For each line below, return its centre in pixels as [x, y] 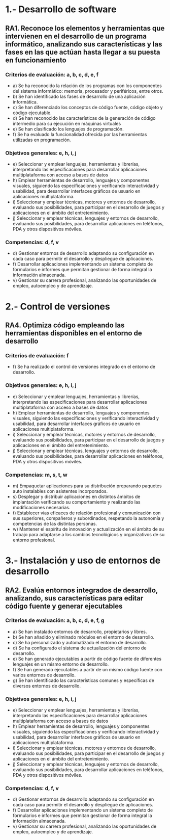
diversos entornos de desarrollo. [47, 686]
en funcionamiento [36, 60]
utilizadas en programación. [42, 140]
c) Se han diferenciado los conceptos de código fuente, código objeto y [88, 107]
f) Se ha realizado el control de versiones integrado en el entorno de [84, 367]
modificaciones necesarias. [41, 507]
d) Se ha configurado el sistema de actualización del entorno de [79, 648]
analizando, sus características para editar [74, 598]
